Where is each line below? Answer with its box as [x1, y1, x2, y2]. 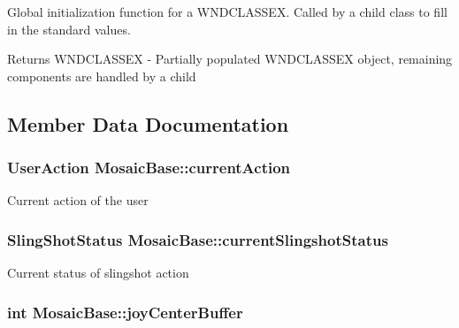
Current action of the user [7, 191, 149, 210]
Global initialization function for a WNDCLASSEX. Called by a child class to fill [7, 3, 448, 20]
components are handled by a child [7, 66, 196, 85]
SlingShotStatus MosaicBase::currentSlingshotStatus [7, 228, 388, 250]
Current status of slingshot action [7, 263, 189, 282]
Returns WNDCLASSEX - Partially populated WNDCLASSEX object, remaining [7, 50, 453, 68]
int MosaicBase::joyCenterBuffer [7, 301, 243, 323]
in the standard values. [7, 19, 131, 38]
